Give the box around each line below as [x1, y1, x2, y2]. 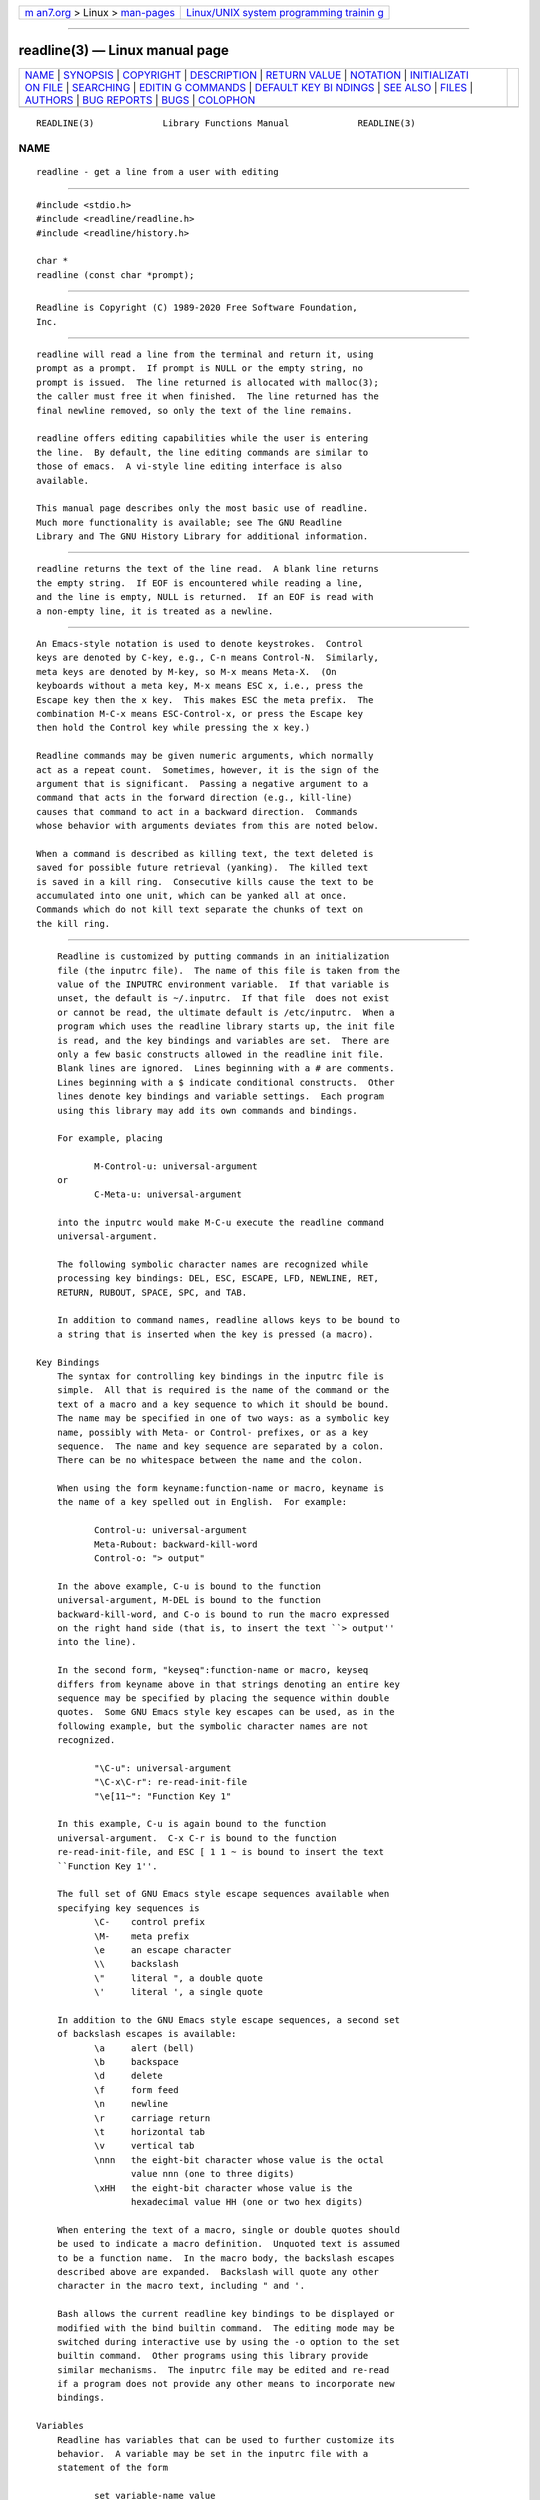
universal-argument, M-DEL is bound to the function [56, 1595, 322, 1606]
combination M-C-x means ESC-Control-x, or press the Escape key [36, 708, 364, 719]
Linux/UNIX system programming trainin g [186, 6, 384, 19]
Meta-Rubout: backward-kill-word [93, 1538, 259, 1550]
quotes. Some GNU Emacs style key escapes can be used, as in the [56, 1706, 395, 1718]
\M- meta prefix [93, 1930, 190, 1942]
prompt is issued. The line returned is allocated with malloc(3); [36, 376, 379, 388]
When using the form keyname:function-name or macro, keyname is [56, 1483, 385, 1494]
